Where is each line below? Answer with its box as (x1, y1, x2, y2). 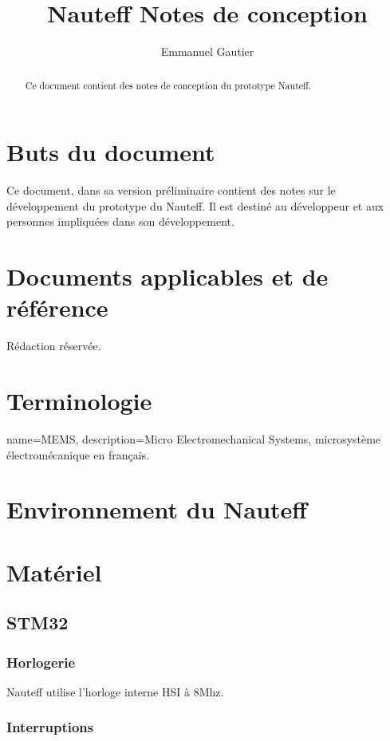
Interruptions (6, 717, 94, 737)
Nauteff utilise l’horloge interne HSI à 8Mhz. (6, 683, 224, 700)
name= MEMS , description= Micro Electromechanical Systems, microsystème (6, 430, 381, 447)
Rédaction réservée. (6, 337, 101, 354)
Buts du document (6, 136, 215, 168)
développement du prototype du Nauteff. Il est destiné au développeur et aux (6, 197, 384, 214)
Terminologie (6, 384, 152, 416)
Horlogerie (6, 652, 76, 672)
